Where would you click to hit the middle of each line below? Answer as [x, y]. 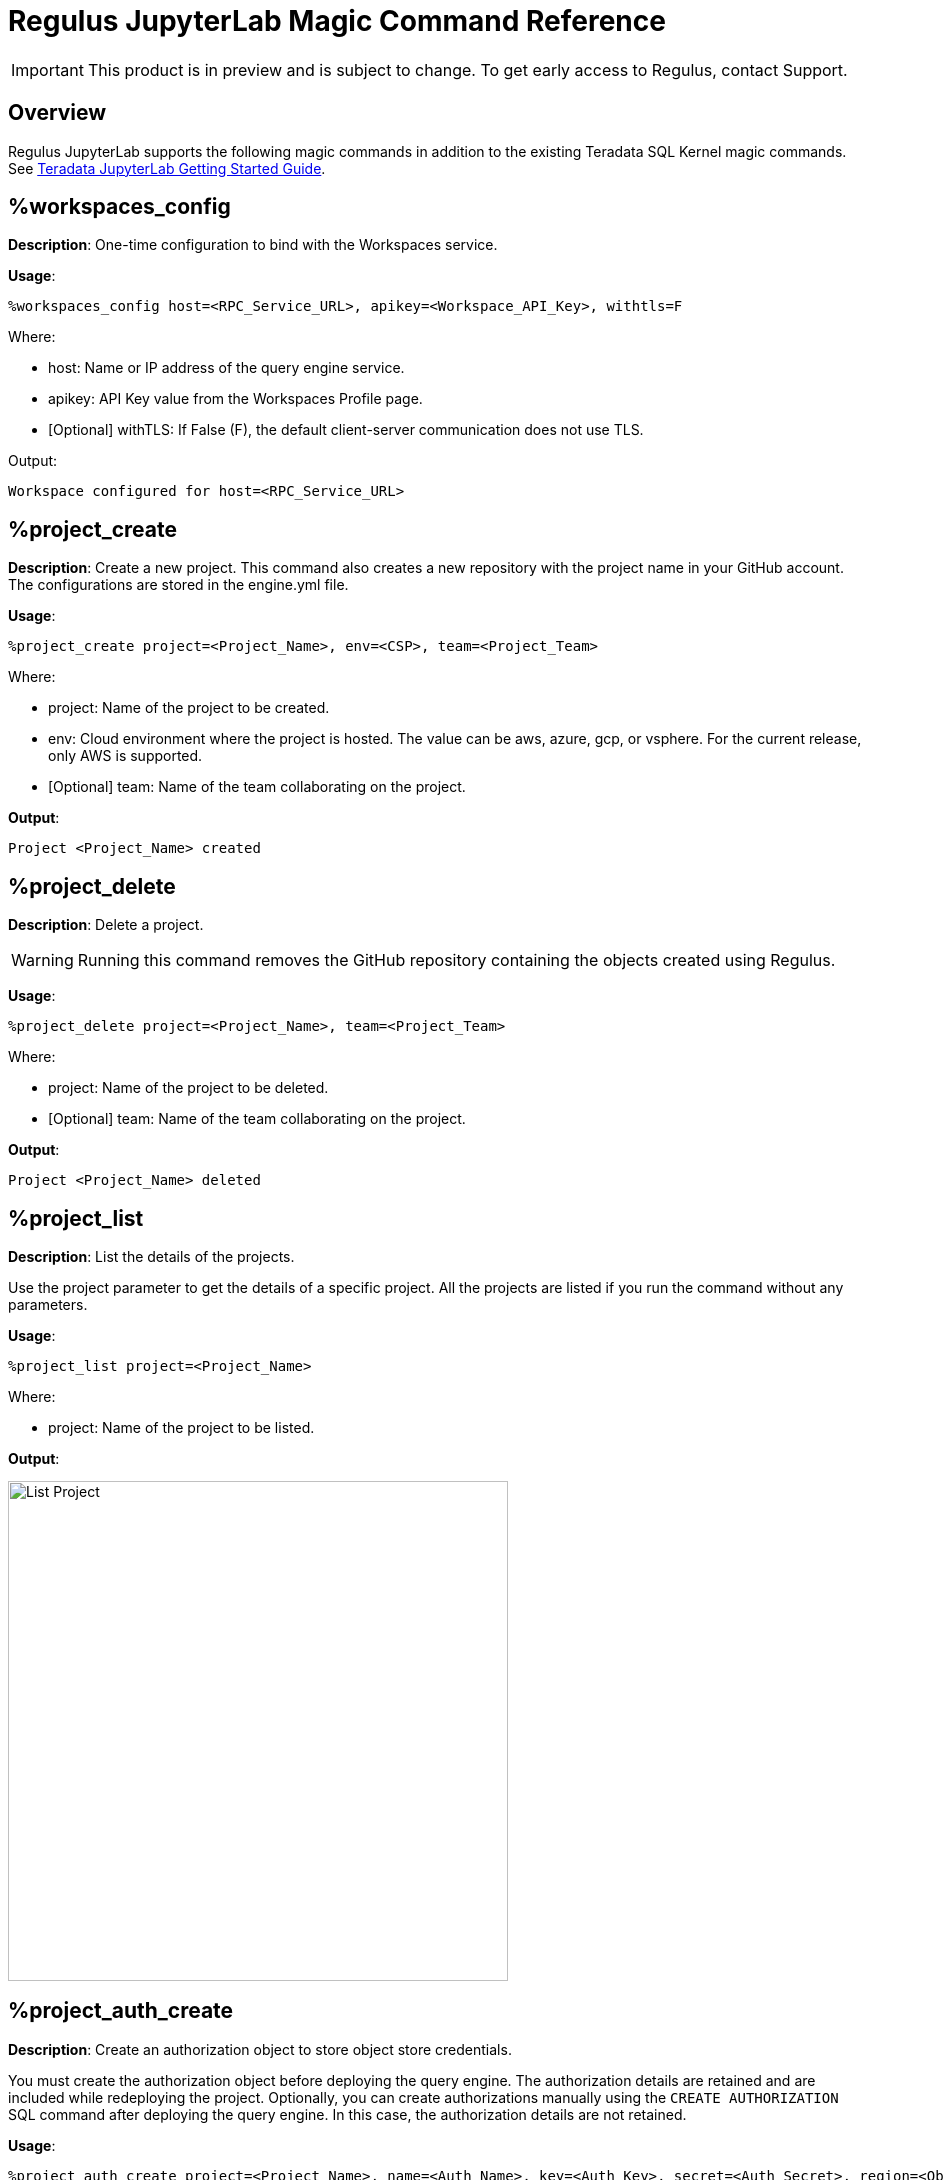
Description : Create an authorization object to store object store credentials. [260, 2049]
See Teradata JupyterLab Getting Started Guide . [167, 168]
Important [47, 69]
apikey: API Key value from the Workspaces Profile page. [235, 399]
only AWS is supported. [125, 756]
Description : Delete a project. [106, 925]
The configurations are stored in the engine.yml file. [178, 585]
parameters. [48, 1304]
